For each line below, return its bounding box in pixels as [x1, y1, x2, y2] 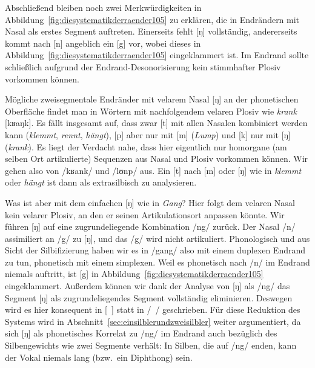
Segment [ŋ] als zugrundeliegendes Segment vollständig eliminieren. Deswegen [5, 291, 293, 304]
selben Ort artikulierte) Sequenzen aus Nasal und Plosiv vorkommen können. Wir [5, 152, 308, 165]
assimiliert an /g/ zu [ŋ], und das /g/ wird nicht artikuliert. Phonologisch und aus [5, 232, 310, 244]
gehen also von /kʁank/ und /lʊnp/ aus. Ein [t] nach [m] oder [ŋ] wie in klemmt [5, 164, 302, 176]
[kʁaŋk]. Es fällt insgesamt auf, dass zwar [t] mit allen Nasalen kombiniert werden [5, 116, 308, 129]
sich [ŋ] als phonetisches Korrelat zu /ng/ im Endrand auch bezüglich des [5, 327, 277, 340]
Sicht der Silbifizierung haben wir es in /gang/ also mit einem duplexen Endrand [5, 244, 306, 256]
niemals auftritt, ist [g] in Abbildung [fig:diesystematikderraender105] [5, 267, 264, 280]
